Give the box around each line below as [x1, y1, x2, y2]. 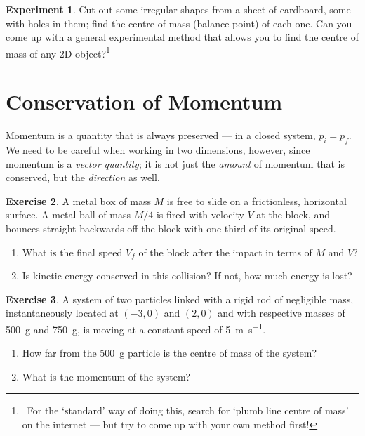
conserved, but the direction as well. [6, 170, 160, 185]
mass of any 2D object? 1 [6, 44, 110, 60]
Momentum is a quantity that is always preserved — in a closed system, [6, 128, 316, 143]
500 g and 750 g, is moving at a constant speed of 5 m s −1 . [6, 319, 266, 336]
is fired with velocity [156, 207, 244, 222]
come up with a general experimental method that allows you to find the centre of [6, 29, 359, 44]
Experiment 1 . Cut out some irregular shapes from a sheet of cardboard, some [6, 2, 351, 16]
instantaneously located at [6, 305, 119, 320]
